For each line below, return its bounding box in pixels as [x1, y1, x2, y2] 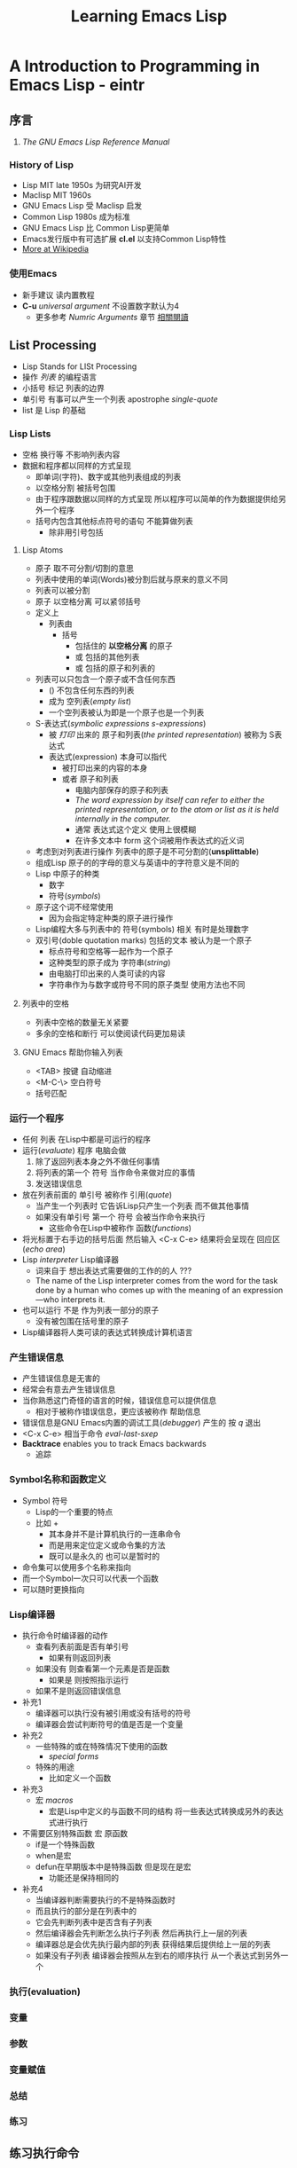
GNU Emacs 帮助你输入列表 [21, 1047, 124, 1057]
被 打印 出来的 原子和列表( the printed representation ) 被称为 [48, 729, 268, 740]
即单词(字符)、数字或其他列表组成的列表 [35, 471, 182, 482]
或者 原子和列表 [61, 774, 120, 784]
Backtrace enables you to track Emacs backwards [21, 1439, 207, 1449]
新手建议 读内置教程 [21, 289, 95, 300]
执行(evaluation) [9, 1985, 82, 1998]
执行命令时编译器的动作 [21, 1630, 108, 1640]
